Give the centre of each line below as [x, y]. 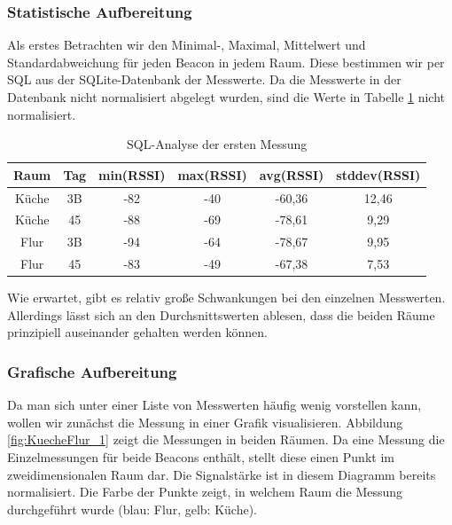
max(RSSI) [212, 174]
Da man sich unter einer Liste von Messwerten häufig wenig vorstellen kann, [214, 405]
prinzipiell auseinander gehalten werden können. [137, 332]
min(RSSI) [132, 174]
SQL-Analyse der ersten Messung [217, 144]
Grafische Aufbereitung [92, 371]
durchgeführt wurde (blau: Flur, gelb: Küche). [132, 509]
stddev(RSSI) [378, 174]
